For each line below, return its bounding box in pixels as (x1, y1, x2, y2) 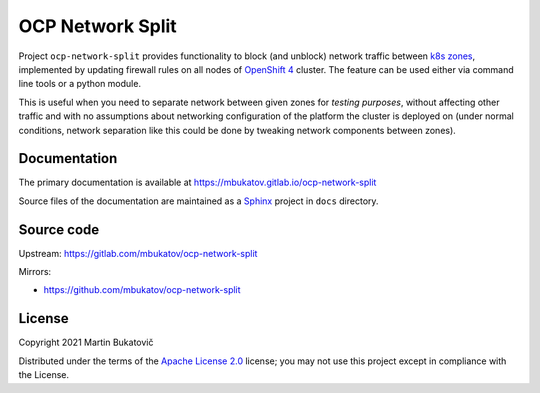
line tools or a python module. (18, 78, 142, 90)
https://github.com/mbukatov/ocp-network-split (43, 284, 241, 296)
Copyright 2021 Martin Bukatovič (18, 336, 154, 349)
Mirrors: (18, 266, 52, 278)
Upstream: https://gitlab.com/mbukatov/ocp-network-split (18, 247, 258, 259)
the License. (18, 369, 70, 381)
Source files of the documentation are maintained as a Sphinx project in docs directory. (18, 195, 379, 207)
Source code (18, 221, 100, 238)
